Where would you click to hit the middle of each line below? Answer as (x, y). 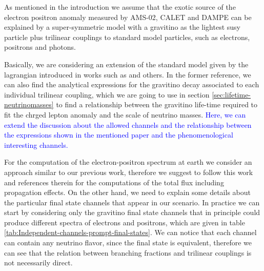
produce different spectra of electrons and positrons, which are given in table (125, 222)
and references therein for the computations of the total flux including (114, 182)
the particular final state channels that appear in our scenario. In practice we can (132, 202)
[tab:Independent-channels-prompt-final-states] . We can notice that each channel (130, 232)
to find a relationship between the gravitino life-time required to (157, 104)
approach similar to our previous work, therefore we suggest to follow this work (129, 172)
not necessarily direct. (38, 263)
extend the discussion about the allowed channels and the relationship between (128, 124)
